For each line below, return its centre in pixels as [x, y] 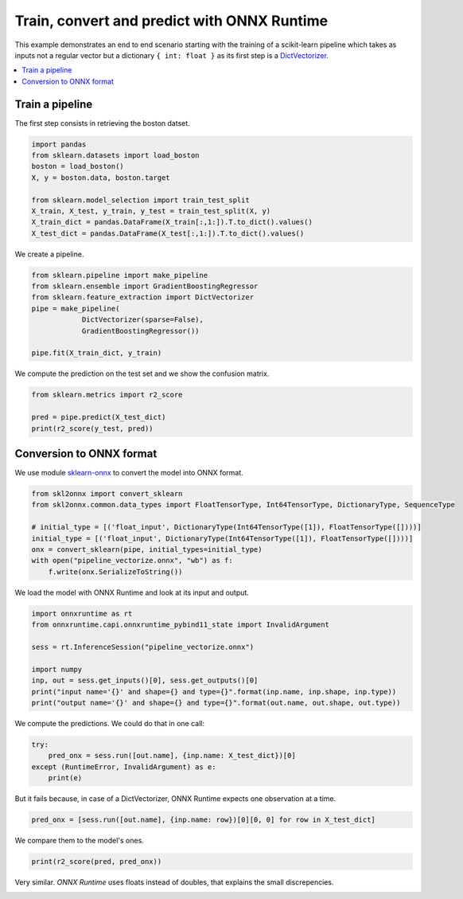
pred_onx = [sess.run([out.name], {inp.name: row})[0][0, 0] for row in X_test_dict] [203, 820]
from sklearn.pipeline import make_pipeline [120, 275]
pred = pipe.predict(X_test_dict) [99, 417]
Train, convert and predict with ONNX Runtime [171, 21]
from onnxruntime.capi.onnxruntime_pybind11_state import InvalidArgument [181, 625]
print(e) [65, 778]
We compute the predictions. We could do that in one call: [109, 723]
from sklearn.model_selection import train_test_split [140, 200]
